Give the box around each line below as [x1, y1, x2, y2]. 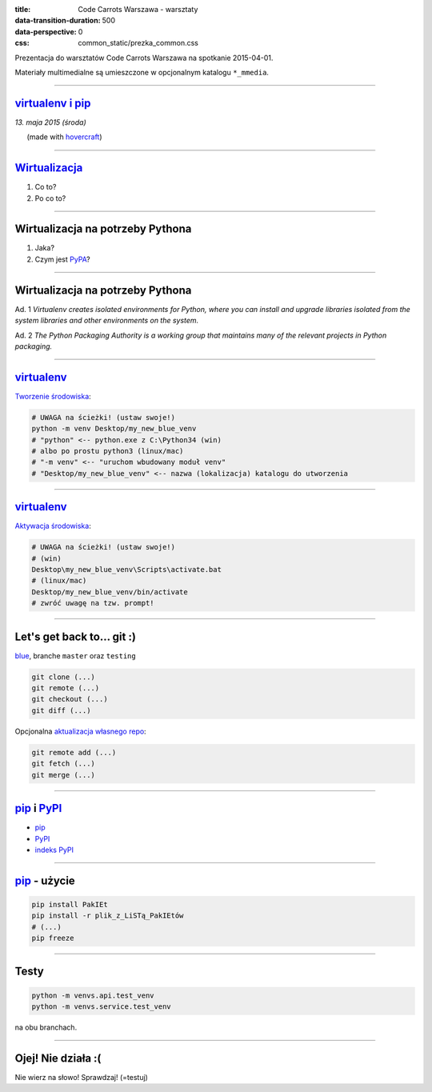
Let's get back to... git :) [14, 630, 136, 643]
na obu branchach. [14, 1022, 78, 1032]
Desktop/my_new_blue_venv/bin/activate [31, 587, 188, 596]
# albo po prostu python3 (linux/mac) [31, 446, 184, 455]
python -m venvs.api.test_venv [31, 990, 155, 1000]
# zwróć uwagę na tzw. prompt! [31, 598, 155, 608]
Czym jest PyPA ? [34, 254, 91, 264]
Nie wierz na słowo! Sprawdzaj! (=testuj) [14, 1072, 148, 1082]
